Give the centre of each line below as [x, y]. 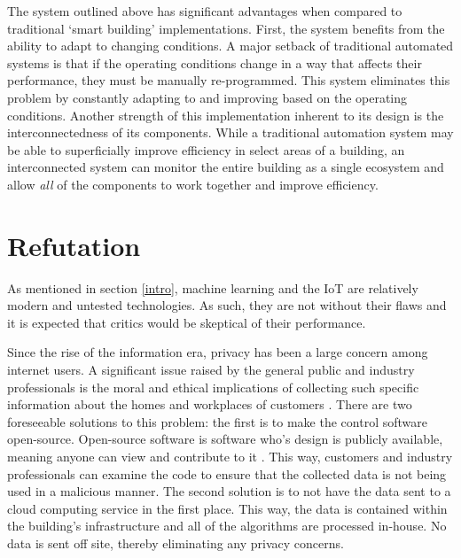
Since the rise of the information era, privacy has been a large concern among [218, 352]
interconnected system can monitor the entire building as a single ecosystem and [226, 167]
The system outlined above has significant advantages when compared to [205, 11]
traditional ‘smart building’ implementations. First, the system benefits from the [226, 28]
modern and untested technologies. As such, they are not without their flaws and [227, 305]
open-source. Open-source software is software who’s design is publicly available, [225, 439]
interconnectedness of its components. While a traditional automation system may [230, 132]
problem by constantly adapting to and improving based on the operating [207, 97]
